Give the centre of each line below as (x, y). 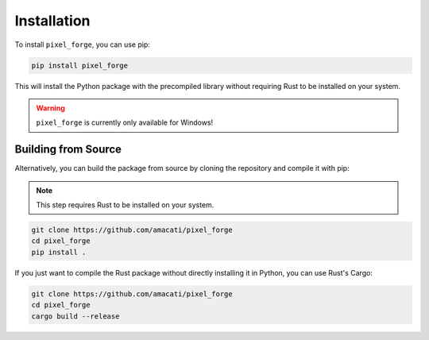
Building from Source (68, 150)
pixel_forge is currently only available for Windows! (125, 122)
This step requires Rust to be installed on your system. (125, 205)
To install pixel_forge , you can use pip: (82, 44)
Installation (52, 21)
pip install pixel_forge (80, 65)
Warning (50, 108)
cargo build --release (75, 316)
